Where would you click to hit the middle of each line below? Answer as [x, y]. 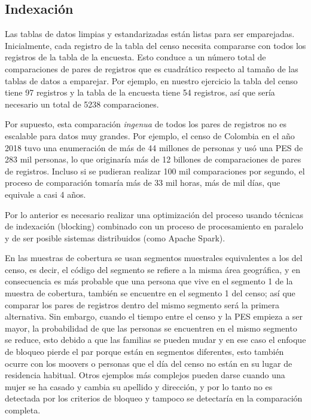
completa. [23, 410]
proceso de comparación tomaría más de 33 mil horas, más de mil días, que [143, 183]
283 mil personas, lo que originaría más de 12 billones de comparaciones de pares [153, 159]
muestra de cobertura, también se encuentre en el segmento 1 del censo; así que [150, 293]
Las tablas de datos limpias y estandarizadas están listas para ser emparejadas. [150, 34]
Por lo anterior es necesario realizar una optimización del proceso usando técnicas [154, 214]
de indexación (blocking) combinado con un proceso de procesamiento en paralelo [154, 226]
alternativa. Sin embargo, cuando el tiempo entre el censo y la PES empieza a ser [154, 316]
